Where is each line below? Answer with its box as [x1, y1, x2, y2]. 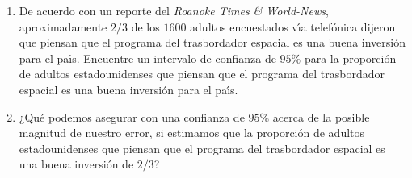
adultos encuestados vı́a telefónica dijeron [190, 18, 396, 35]
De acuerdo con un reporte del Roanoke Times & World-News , [19, 2, 329, 19]
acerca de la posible [272, 108, 370, 125]
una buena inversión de [19, 155, 134, 172]
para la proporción [304, 49, 397, 66]
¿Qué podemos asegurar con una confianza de [19, 108, 245, 125]
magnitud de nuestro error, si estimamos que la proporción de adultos [19, 124, 365, 141]
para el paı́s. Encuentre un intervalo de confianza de [19, 49, 276, 66]
